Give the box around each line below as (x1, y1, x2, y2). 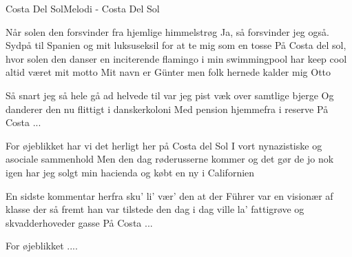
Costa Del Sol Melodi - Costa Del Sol (6, 1, 160, 15)
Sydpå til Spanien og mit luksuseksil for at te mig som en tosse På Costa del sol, (6, 38, 346, 52)
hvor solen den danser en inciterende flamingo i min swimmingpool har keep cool (6, 51, 347, 65)
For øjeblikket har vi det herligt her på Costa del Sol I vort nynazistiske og (6, 138, 322, 152)
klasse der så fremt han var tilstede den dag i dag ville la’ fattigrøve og (6, 202, 304, 216)
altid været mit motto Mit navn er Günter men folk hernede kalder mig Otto (6, 65, 331, 79)
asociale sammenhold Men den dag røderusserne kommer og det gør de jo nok (6, 152, 334, 166)
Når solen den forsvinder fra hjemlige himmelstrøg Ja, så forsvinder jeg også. (6, 24, 329, 39)
